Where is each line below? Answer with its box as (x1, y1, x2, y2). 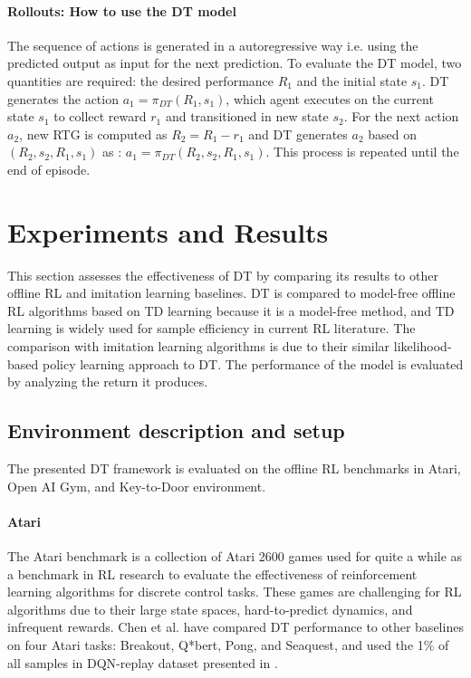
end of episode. (7, 159, 91, 178)
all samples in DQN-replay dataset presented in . (7, 653, 278, 672)
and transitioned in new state (165, 107, 329, 126)
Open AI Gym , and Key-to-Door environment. (7, 476, 266, 495)
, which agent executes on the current (226, 89, 434, 108)
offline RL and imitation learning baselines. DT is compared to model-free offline (7, 283, 456, 302)
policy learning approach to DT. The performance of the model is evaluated (42, 354, 464, 373)
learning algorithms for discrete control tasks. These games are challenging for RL (7, 582, 462, 601)
